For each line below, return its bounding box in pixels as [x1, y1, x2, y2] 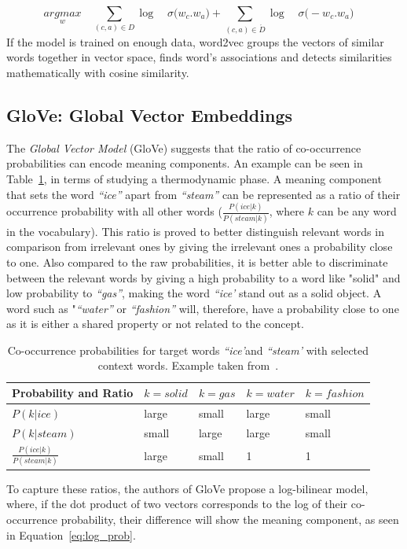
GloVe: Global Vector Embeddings [6, 102, 292, 127]
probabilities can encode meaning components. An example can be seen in [6, 155, 363, 171]
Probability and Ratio [12, 385, 134, 401]
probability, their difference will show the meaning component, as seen [60, 510, 399, 527]
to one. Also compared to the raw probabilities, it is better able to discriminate [6, 253, 388, 270]
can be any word [317, 203, 397, 219]
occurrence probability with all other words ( [6, 203, 222, 219]
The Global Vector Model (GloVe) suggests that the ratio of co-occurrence [6, 139, 361, 156]
